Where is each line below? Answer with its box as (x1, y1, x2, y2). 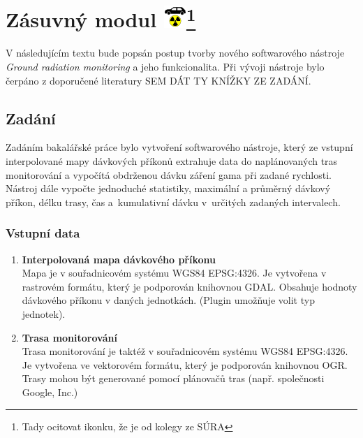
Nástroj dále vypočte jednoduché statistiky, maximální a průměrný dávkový (6, 181, 331, 196)
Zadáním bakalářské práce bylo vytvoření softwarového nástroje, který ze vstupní (6, 140, 353, 154)
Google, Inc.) (22, 384, 78, 399)
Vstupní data (6, 224, 80, 242)
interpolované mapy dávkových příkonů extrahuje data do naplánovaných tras (6, 154, 338, 168)
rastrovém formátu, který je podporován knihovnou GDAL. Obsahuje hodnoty (22, 279, 357, 293)
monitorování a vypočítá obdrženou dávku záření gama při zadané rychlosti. (6, 167, 332, 182)
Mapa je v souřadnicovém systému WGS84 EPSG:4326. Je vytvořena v (22, 265, 327, 280)
